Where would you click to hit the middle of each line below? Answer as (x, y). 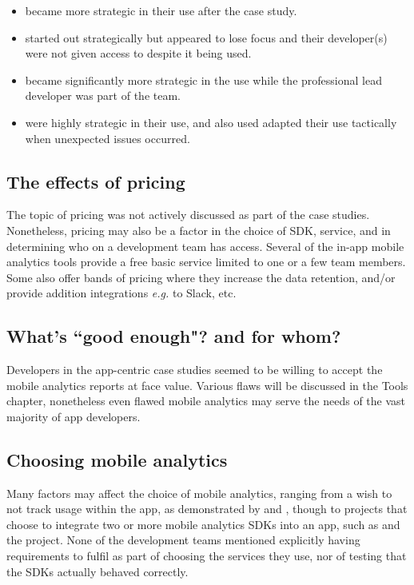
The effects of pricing (96, 181)
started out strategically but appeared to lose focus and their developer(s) (206, 37)
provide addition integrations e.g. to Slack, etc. (121, 293)
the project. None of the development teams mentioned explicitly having (183, 540)
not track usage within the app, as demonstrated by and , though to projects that (207, 509)
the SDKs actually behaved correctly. (98, 571)
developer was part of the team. (103, 96)
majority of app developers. (74, 416)
